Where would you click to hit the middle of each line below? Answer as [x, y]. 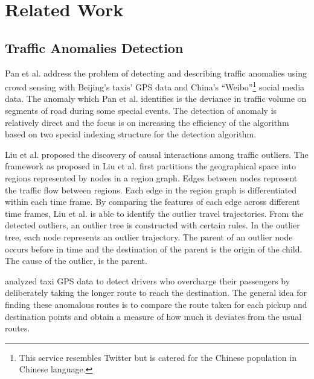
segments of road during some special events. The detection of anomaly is [141, 111]
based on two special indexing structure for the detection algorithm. [131, 134]
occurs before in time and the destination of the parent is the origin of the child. [154, 249]
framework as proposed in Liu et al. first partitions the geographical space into [150, 166]
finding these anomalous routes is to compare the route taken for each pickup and [156, 304]
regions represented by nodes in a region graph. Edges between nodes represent [151, 177]
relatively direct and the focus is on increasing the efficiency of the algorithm [147, 122]
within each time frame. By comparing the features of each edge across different [152, 202]
